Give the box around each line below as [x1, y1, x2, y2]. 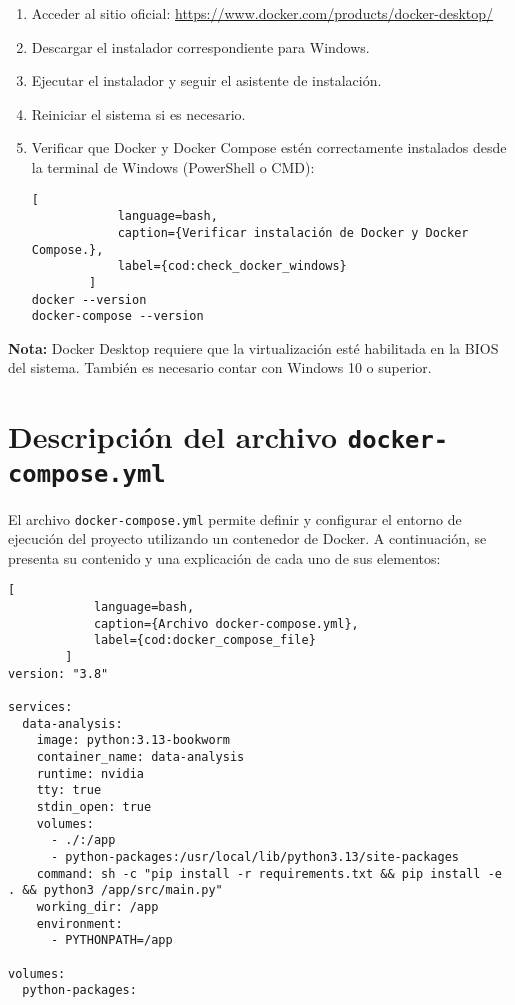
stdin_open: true [36, 799, 152, 814]
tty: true [36, 783, 102, 798]
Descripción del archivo [8, 416, 338, 457]
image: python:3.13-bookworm [36, 733, 230, 748]
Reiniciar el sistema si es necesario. [31, 103, 246, 124]
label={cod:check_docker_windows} [117, 259, 347, 274]
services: [8, 700, 73, 714]
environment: [36, 916, 123, 931]
